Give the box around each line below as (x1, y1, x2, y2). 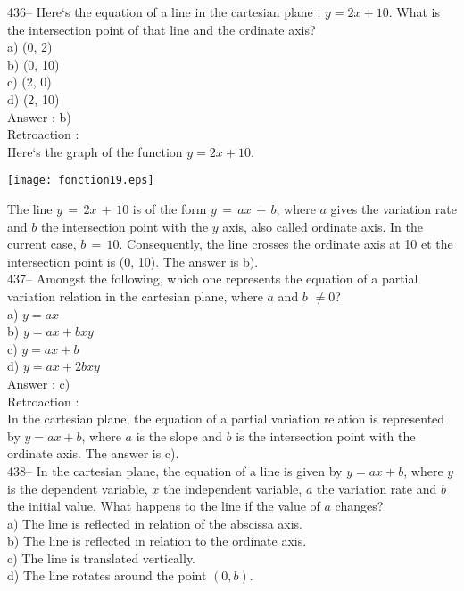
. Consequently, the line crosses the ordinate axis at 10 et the (119, 234, 453, 253)
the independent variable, (162, 479, 302, 497)
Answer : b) (7, 107, 71, 126)
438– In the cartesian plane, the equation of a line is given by (7, 461, 343, 480)
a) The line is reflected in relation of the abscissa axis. (7, 513, 302, 532)
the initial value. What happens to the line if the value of (7, 497, 320, 515)
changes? (335, 497, 384, 515)
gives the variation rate (330, 200, 457, 218)
